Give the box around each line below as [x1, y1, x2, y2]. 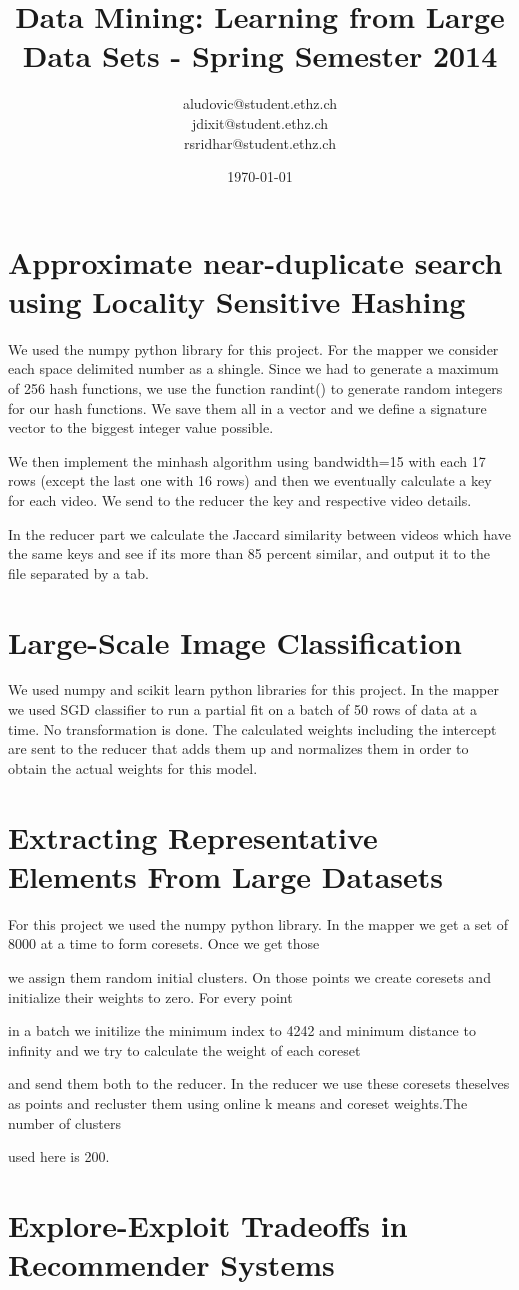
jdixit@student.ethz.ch [191, 112, 329, 133]
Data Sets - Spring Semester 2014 [22, 35, 498, 76]
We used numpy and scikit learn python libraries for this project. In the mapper [8, 679, 499, 700]
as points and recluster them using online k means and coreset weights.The [8, 1092, 468, 1113]
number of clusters [8, 1112, 122, 1133]
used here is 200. [8, 1146, 110, 1167]
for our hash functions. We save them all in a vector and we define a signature [8, 397, 487, 418]
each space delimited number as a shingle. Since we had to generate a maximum [8, 358, 499, 379]
